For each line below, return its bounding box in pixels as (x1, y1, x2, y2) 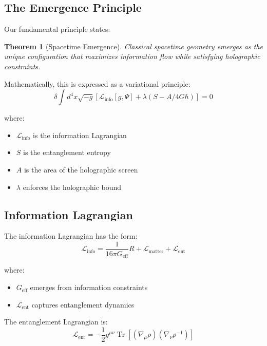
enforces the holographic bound (23, 181, 122, 192)
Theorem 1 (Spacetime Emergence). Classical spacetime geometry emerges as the (4, 41, 263, 51)
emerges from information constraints (30, 282, 148, 293)
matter (148, 248, 164, 254)
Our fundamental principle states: (4, 24, 110, 34)
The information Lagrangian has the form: (4, 230, 138, 241)
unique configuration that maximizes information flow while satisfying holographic (4, 51, 260, 62)
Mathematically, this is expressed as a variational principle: (4, 78, 190, 89)
